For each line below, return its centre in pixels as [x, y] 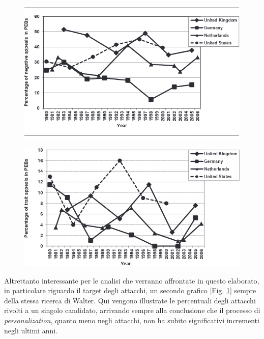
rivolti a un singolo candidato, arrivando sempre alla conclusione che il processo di [132, 310]
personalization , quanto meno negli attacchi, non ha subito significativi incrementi [132, 320]
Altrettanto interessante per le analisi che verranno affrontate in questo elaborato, [132, 280]
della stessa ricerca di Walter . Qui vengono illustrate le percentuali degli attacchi [130, 300]
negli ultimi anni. [31, 330]
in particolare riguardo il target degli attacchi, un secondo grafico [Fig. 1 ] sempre [130, 290]
